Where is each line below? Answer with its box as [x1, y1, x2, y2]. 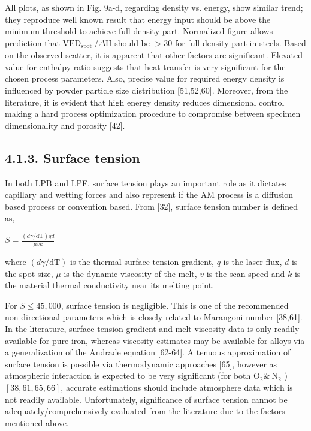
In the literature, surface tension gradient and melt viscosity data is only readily [5, 323, 300, 335]
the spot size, [5, 267, 53, 279]
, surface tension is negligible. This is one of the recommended [61, 299, 289, 311]
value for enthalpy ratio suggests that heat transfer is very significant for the [5, 60, 286, 73]
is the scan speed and [206, 267, 285, 279]
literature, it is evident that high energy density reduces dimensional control [5, 95, 285, 108]
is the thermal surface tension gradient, [70, 255, 214, 268]
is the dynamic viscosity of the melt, [64, 267, 197, 279]
